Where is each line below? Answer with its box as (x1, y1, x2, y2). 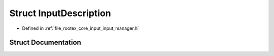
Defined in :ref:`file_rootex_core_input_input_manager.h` (22, 25, 140, 31)
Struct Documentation (9, 38, 81, 47)
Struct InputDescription (9, 8, 111, 19)
